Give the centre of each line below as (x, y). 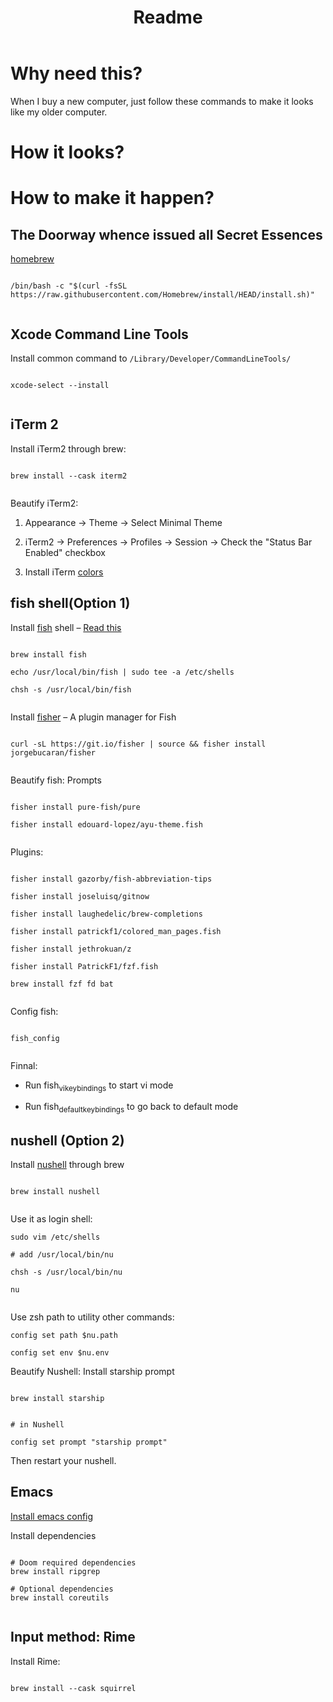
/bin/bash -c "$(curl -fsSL (69, 286)
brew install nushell (55, 1191)
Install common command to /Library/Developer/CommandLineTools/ (151, 358)
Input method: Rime (73, 1637)
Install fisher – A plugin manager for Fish (93, 717)
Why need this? (76, 73)
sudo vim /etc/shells (55, 1237)
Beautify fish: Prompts (56, 780)
